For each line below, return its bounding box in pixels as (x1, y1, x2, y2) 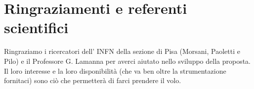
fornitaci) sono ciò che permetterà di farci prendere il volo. (4, 75, 181, 86)
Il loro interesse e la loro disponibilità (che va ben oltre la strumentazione (4, 65, 226, 76)
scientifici (4, 17, 69, 38)
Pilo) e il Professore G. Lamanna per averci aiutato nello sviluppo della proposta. (4, 55, 251, 66)
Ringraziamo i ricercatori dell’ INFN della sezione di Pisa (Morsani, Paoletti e (4, 46, 240, 56)
